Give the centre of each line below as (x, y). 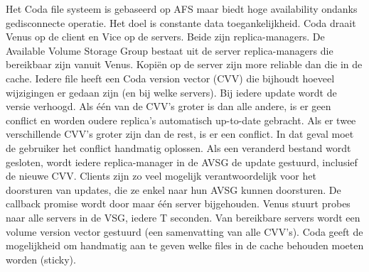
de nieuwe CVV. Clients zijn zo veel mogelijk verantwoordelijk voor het (161, 176)
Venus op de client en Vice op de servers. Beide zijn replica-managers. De (165, 37)
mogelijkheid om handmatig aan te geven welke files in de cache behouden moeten (185, 245)
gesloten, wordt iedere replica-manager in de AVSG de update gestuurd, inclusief (182, 162)
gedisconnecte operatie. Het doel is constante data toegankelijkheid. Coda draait (181, 22)
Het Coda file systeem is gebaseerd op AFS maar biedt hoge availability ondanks (182, 9)
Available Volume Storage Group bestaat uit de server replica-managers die (170, 50)
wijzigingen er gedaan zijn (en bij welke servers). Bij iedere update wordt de (171, 92)
